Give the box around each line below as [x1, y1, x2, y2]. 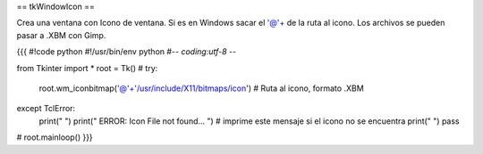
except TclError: [16, 103, 76, 114]
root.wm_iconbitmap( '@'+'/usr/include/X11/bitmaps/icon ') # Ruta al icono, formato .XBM [38, 83, 364, 93]
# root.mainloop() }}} [16, 132, 93, 142]
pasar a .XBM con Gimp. [16, 29, 106, 40]
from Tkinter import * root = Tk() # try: [16, 62, 158, 73]
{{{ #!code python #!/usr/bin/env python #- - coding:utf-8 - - [16, 46, 237, 57]
